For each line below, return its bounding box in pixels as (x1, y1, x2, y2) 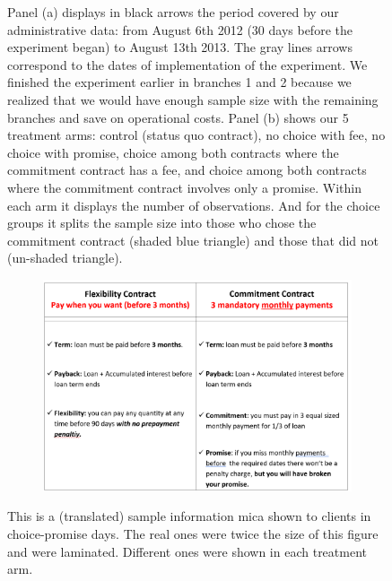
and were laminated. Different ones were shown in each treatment (7, 542, 368, 560)
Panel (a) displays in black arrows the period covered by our (7, 3, 339, 21)
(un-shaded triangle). (7, 248, 123, 267)
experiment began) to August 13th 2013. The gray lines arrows (7, 38, 353, 56)
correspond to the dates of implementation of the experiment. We (7, 55, 368, 74)
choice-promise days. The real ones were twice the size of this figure (7, 524, 379, 542)
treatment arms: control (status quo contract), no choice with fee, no (7, 126, 386, 144)
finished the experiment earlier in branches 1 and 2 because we (7, 73, 352, 91)
